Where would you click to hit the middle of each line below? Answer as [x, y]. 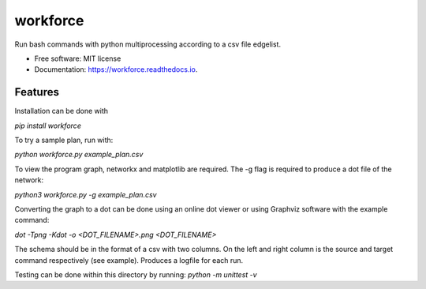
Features [37, 92]
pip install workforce [48, 126]
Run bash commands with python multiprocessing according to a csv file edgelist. [148, 44]
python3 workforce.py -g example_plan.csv [86, 194]
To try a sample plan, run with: [64, 140]
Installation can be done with [62, 111]
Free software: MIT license [78, 58]
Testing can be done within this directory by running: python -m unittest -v [136, 274]
